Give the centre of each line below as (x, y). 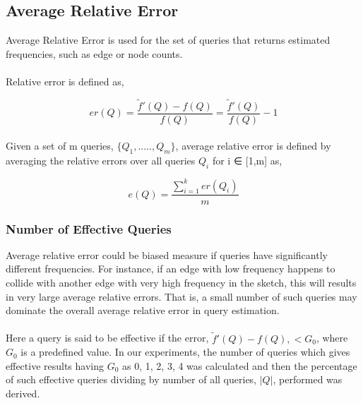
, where (332, 338)
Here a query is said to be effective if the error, (107, 338)
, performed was (308, 379)
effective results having (55, 365)
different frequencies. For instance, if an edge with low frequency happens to (171, 269)
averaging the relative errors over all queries (101, 161)
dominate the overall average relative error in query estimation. (143, 310)
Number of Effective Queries (89, 228)
